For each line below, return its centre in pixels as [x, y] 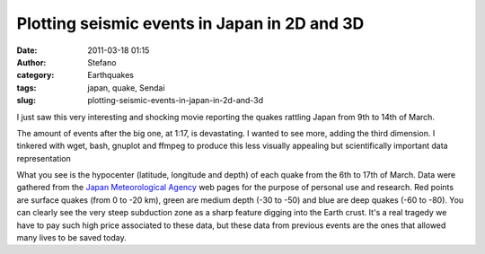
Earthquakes [111, 75]
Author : [31, 62]
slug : [26, 101]
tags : [26, 88]
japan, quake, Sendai [126, 88]
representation [44, 158]
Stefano [102, 62]
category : [35, 75]
